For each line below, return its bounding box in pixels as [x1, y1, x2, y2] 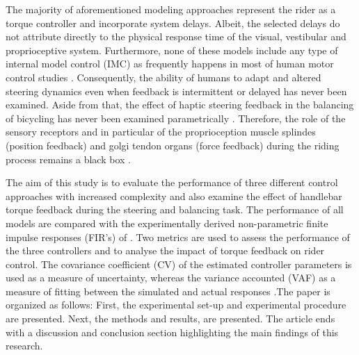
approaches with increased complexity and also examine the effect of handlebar [6, 188, 342, 203]
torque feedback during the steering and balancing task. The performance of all [6, 202, 344, 217]
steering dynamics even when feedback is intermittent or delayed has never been [6, 83, 347, 98]
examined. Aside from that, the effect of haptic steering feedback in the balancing [6, 97, 354, 112]
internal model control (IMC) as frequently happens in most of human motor [6, 56, 334, 71]
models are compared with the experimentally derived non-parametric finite [6, 215, 328, 230]
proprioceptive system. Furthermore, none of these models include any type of [6, 42, 338, 57]
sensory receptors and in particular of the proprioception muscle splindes [6, 124, 316, 139]
